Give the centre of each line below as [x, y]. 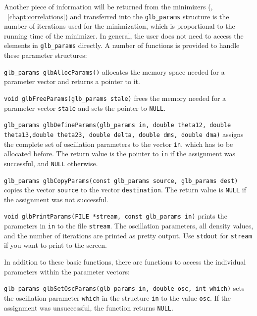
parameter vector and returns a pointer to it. [72, 81]
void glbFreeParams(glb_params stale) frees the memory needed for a [115, 98]
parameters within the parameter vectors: [67, 271]
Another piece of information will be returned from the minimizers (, [108, 6]
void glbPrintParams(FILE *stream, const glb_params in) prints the [116, 216]
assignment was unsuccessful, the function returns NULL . [89, 307]
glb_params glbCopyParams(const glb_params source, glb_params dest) [121, 181]
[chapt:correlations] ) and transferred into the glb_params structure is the [118, 16]
